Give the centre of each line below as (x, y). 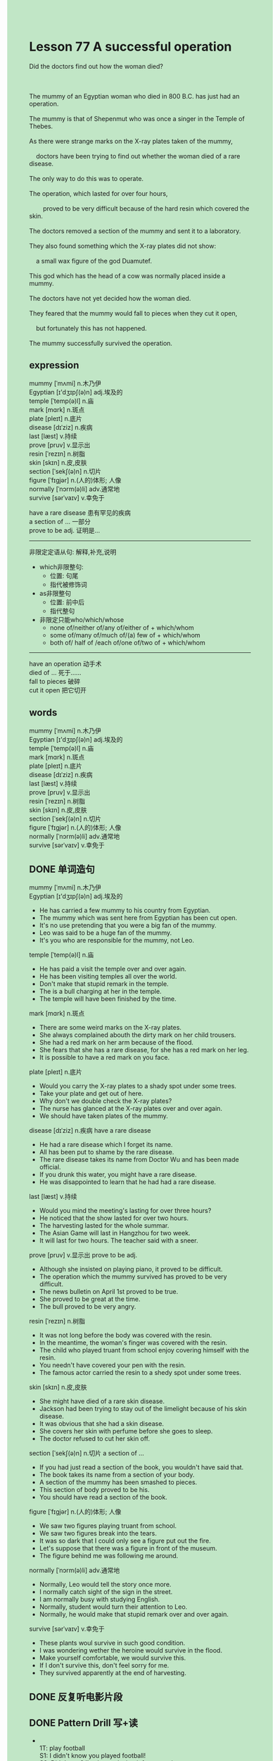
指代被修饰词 (68, 584)
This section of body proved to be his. (94, 1490)
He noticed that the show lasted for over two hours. (114, 1218)
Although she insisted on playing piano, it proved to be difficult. (131, 1269)
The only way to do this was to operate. (86, 178)
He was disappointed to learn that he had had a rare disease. (128, 1182)
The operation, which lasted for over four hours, (98, 193)
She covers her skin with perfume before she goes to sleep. (126, 1431)
